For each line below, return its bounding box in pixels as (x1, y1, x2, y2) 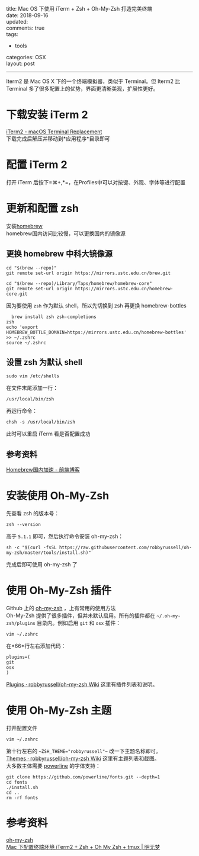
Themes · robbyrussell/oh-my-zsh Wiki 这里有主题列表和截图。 (6, 755, 160, 762)
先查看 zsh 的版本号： (6, 510, 60, 517)
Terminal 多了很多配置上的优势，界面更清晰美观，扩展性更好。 (6, 85, 159, 92)
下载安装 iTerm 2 (6, 108, 88, 121)
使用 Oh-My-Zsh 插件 (6, 584, 112, 597)
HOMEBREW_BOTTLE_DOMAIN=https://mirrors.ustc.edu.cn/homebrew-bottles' (6, 329, 187, 335)
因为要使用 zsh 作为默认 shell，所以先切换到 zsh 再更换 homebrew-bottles (6, 302, 187, 309)
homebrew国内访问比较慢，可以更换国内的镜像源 (6, 230, 126, 237)
